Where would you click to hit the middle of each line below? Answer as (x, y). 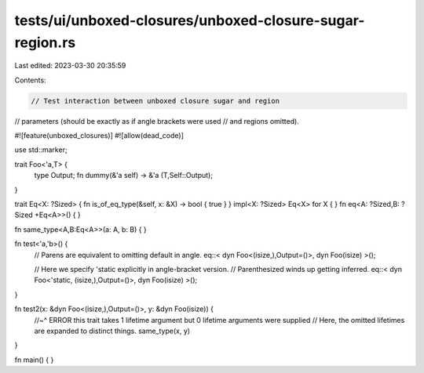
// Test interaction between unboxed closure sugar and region (155, 101)
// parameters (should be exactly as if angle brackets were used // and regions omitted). (157, 121)
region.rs (45, 42)
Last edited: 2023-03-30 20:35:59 (70, 66)
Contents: (30, 80)
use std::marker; (41, 150)
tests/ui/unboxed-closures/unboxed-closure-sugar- (190, 20)
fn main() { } (34, 360)
